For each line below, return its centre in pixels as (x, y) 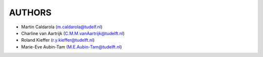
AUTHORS (30, 12)
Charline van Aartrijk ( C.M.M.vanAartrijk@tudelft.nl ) (73, 33)
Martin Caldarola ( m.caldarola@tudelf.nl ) (62, 27)
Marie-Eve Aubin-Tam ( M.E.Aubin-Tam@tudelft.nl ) (72, 47)
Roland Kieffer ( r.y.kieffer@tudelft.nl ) (58, 40)
